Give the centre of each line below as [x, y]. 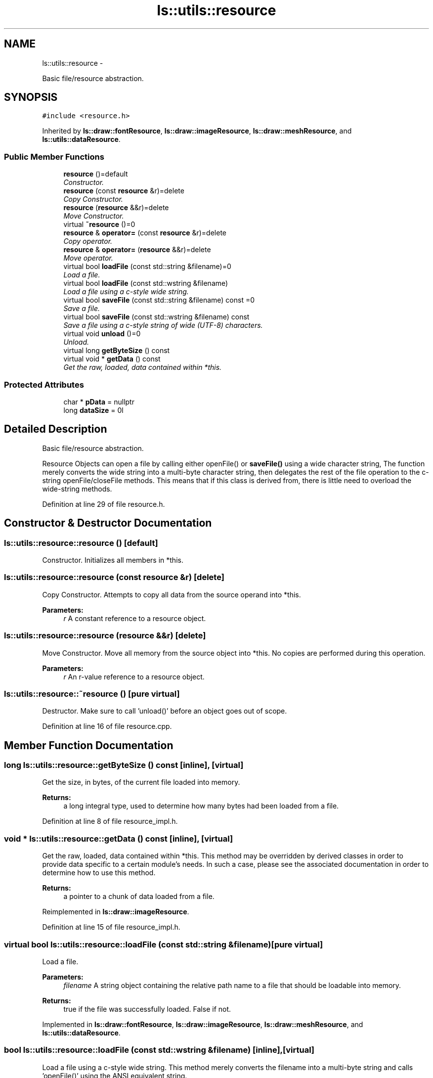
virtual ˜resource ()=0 [99, 225]
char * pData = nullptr [99, 402]
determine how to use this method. [99, 873]
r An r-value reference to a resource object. [134, 676]
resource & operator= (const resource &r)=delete [145, 233]
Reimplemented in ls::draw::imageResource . [116, 912]
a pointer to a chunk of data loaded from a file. [139, 897]
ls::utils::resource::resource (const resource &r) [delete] [114, 577]
